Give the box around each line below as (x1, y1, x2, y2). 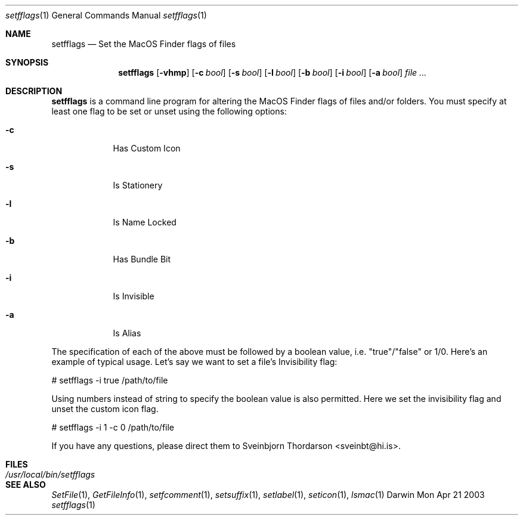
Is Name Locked (113, 217, 177, 227)
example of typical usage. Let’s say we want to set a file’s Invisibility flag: (51, 357, 338, 367)
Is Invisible (113, 291, 154, 301)
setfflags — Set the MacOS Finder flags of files (51, 39, 236, 49)
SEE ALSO (5, 479, 46, 490)
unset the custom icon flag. (51, 404, 159, 414)
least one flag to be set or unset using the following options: (51, 106, 287, 116)
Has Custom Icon (113, 143, 181, 153)
